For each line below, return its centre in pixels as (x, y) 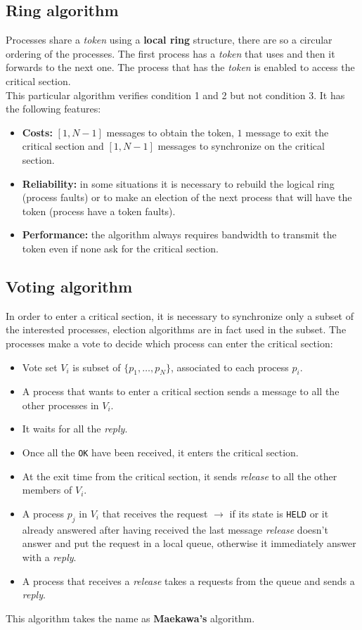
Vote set (40, 367)
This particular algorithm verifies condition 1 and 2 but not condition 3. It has (175, 95)
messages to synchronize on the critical (241, 146)
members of (47, 490)
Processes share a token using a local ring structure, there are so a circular (169, 40)
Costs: (37, 132)
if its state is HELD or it (279, 513)
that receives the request (155, 513)
